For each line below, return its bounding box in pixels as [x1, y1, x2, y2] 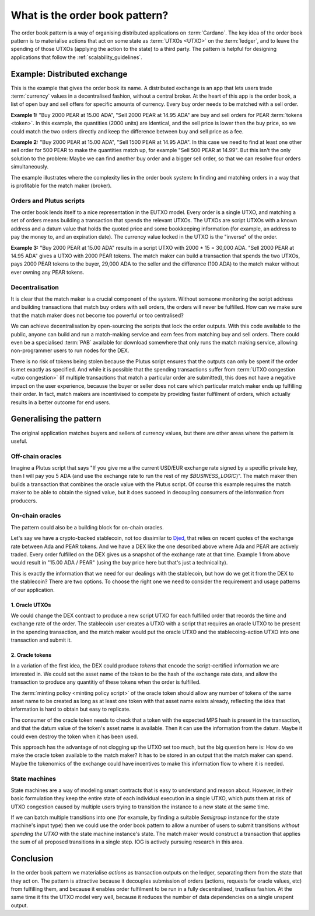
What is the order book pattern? [10, 9, 169, 22]
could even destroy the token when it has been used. [10, 733, 138, 740]
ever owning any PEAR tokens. [10, 268, 85, 276]
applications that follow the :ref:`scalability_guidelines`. [10, 53, 142, 61]
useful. [10, 438, 27, 445]
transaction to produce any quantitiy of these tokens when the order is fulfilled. [10, 679, 201, 686]
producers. [10, 497, 37, 504]
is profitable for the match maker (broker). [10, 182, 112, 189]
